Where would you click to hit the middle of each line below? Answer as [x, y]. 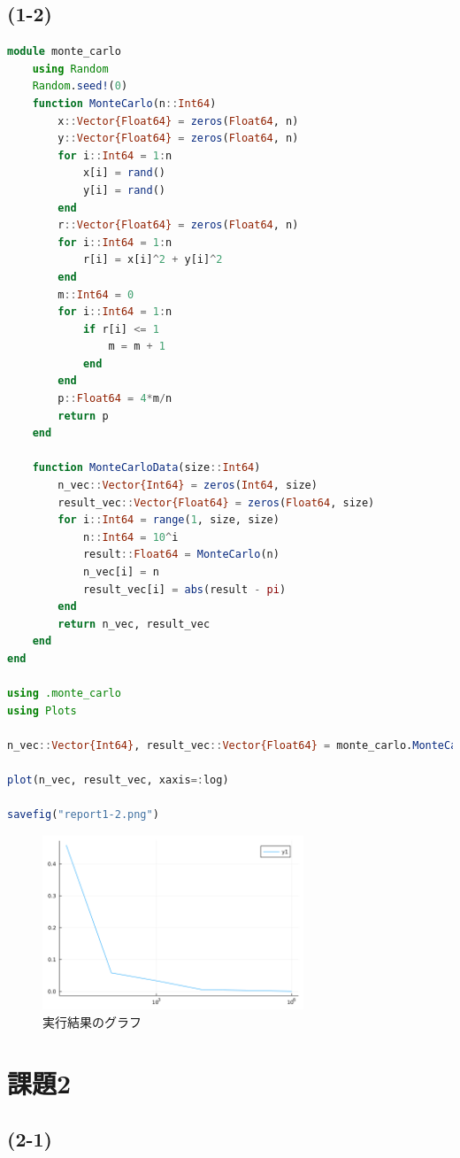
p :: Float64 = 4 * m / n [115, 399]
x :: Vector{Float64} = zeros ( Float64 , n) [178, 121]
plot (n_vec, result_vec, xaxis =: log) [118, 780]
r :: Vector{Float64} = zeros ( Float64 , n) [178, 225]
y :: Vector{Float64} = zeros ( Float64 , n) [178, 139]
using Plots [42, 710]
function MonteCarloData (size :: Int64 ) [146, 468]
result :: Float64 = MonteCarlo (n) [181, 555]
